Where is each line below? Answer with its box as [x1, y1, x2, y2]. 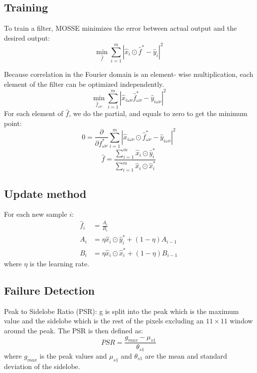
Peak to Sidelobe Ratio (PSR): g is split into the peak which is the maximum [4, 306, 239, 316]
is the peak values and [40, 350, 107, 361]
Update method [4, 186, 87, 201]
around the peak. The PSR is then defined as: [4, 325, 143, 335]
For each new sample [4, 209, 67, 219]
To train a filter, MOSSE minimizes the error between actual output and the [4, 23, 237, 33]
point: [4, 118, 22, 128]
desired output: [4, 32, 50, 43]
